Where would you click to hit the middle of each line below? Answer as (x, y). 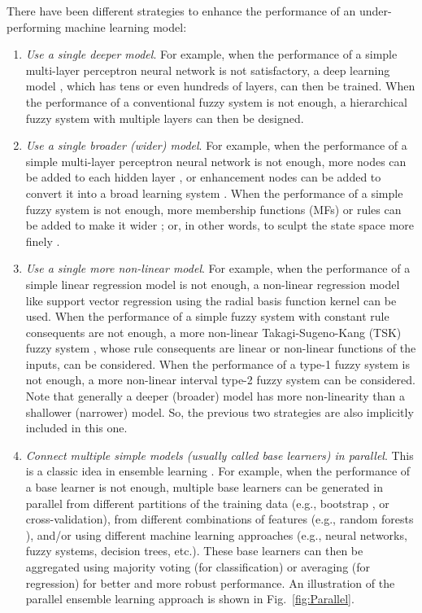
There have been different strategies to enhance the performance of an (181, 11)
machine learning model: (126, 26)
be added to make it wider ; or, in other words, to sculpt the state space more (220, 225)
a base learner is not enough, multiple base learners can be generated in (204, 487)
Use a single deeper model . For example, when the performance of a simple (211, 54)
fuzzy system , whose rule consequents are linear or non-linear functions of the (221, 348)
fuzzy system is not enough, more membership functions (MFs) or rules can (213, 209)
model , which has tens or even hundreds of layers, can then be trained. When (220, 86)
